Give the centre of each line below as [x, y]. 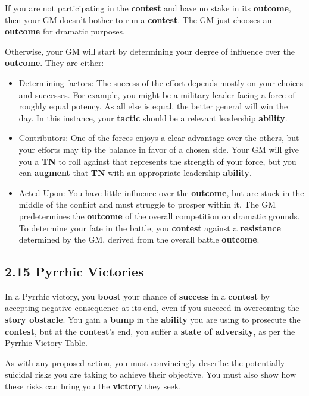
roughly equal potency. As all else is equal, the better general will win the [153, 106]
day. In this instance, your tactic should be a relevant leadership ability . [153, 117]
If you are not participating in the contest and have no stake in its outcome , [148, 8]
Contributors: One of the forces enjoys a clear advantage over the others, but [159, 138]
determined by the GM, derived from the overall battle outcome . [139, 239]
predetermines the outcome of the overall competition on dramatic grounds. [159, 216]
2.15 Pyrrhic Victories [74, 271]
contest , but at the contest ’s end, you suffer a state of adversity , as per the [150, 331]
